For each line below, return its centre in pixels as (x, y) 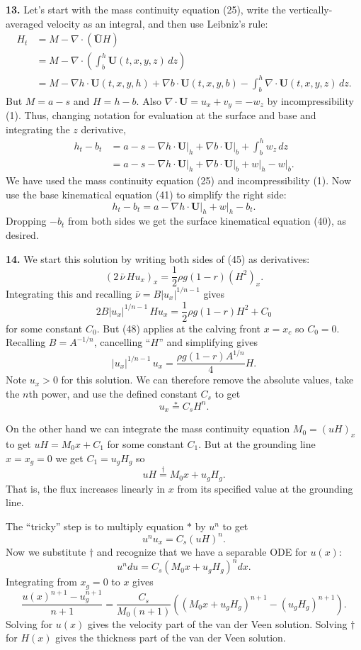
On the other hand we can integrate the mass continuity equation (148, 428)
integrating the (38, 129)
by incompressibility (310, 100)
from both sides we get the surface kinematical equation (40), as (207, 221)
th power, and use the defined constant (113, 393)
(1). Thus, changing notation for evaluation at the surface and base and (161, 115)
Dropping (26, 221)
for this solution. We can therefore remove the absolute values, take (207, 380)
